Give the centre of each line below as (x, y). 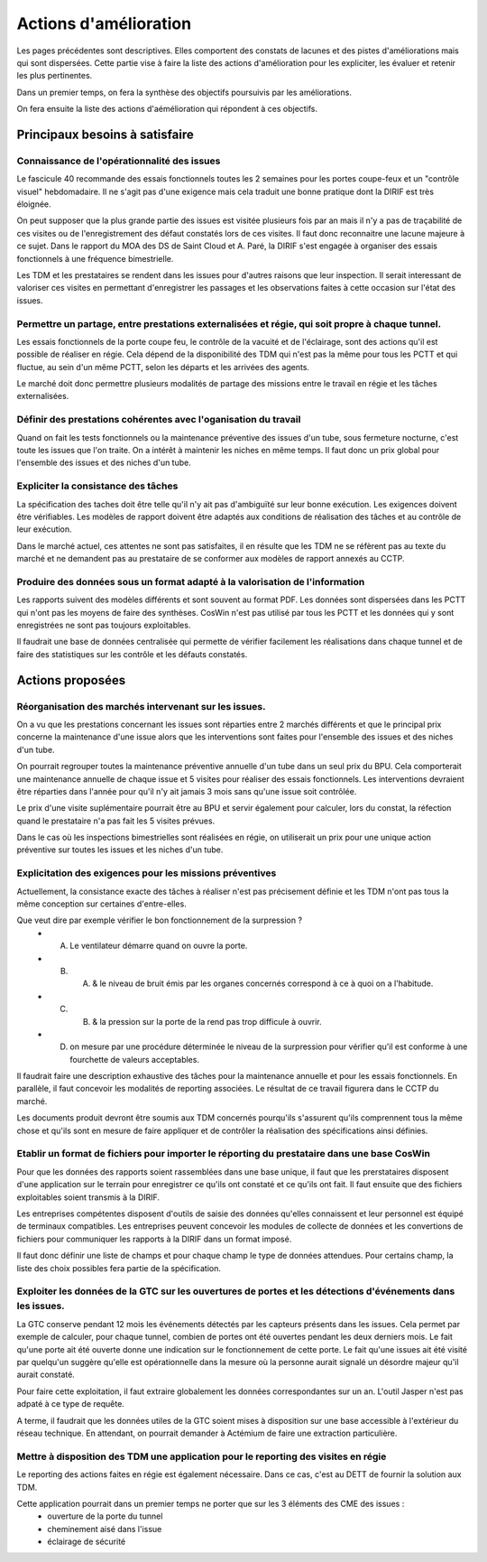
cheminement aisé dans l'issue (105, 1529)
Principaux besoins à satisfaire (105, 134)
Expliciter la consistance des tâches (97, 486)
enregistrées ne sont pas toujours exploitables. (104, 625)
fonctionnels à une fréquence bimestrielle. (95, 258)
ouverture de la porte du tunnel (105, 1516)
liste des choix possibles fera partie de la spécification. (119, 1268)
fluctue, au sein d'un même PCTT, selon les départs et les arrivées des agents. (163, 367)
